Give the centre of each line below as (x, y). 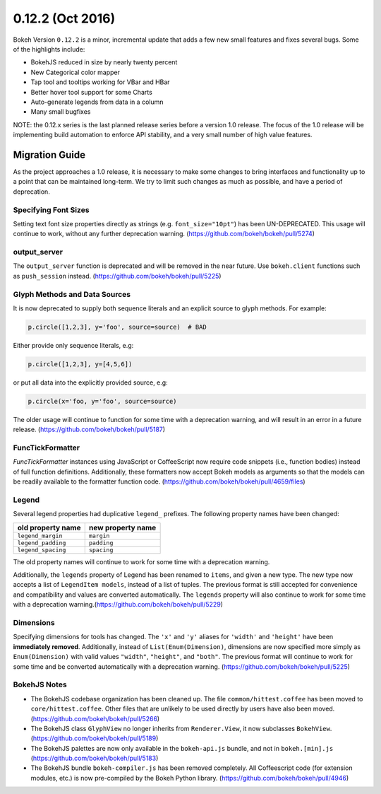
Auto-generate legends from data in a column (97, 102)
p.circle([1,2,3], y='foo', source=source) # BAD (117, 327)
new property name (122, 527)
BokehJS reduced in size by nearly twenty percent (104, 62)
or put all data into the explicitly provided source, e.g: (91, 383)
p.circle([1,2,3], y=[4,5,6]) (80, 364)
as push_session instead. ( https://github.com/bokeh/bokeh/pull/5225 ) (117, 276)
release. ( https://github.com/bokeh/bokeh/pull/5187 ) (89, 430)
